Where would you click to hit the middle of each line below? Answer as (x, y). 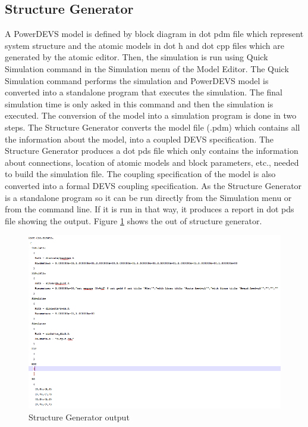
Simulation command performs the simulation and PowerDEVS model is (137, 80)
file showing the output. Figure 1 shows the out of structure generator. (133, 220)
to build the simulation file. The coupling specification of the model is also (140, 174)
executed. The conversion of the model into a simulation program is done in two (151, 115)
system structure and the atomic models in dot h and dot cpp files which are (144, 45)
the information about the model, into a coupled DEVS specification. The (139, 139)
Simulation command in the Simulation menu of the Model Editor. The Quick (147, 68)
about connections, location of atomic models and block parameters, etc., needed (152, 162)
